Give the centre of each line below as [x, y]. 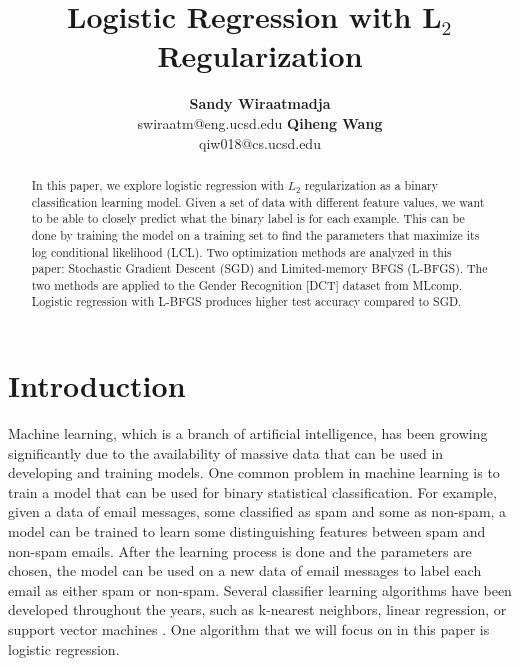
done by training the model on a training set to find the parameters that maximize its [255, 234]
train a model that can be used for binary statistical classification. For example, [252, 491]
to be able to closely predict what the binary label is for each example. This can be [248, 218]
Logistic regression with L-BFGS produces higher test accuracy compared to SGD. [246, 301]
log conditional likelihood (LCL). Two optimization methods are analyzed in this [241, 251]
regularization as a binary [371, 184]
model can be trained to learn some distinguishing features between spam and [247, 531]
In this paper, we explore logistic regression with [157, 184]
